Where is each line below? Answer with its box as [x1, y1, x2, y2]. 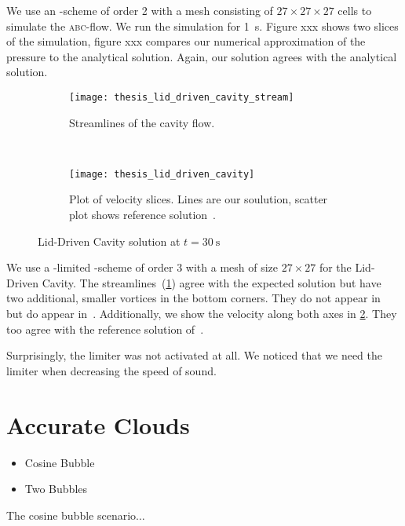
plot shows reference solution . [69, 206, 216, 223]
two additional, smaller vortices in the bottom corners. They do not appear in [6, 290, 381, 306]
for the [319, 259, 352, 276]
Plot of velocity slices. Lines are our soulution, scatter [69, 191, 328, 207]
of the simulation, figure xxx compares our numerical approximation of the [6, 33, 366, 49]
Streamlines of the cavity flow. [69, 114, 215, 130]
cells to [337, 2, 372, 18]
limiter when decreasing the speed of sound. [6, 362, 217, 378]
